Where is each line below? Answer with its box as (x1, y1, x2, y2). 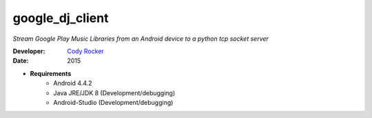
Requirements (30, 69, 72, 77)
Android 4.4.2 (53, 79, 92, 88)
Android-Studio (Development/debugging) (53, 98, 174, 106)
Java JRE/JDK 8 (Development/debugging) (53, 88, 176, 97)
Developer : (12, 47, 45, 55)
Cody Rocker (67, 47, 105, 55)
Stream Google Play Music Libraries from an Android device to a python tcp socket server (12, 35, 269, 43)
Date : (12, 57, 29, 65)
